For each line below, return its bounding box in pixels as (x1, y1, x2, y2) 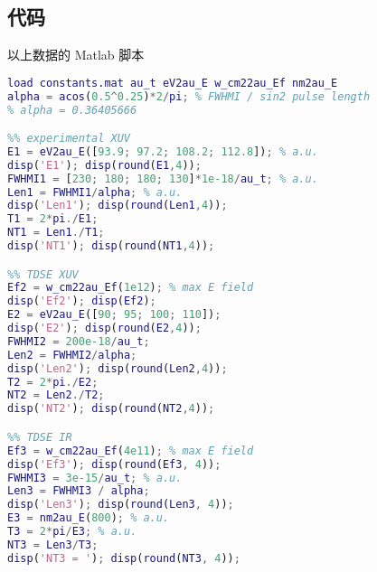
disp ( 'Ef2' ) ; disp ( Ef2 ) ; (7, 295, 156, 308)
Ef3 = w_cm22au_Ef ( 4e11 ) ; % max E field (7, 444, 254, 457)
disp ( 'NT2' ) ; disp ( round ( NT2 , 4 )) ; (7, 402, 215, 416)
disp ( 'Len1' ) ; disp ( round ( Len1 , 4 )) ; (7, 199, 228, 212)
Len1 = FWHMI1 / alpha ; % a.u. (7, 185, 183, 199)
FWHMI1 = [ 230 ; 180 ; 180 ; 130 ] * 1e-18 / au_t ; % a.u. (7, 172, 318, 185)
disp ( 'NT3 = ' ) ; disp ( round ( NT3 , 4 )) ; (7, 551, 240, 565)
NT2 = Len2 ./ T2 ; (7, 389, 105, 402)
